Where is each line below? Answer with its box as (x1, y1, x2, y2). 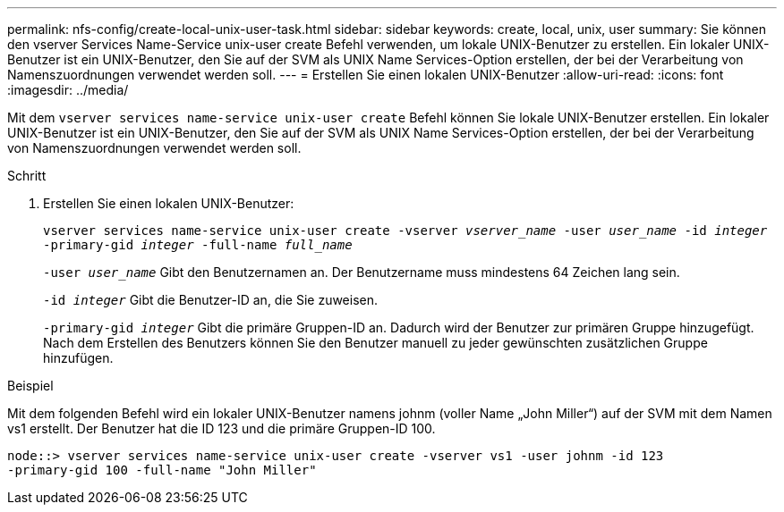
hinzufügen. (43, 350, 114, 365)
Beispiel (7, 378, 54, 393)
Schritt (7, 168, 47, 183)
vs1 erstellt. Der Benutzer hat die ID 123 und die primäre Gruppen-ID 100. (7, 421, 436, 436)
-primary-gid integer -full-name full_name (43, 238, 353, 252)
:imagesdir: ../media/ (7, 82, 129, 97)
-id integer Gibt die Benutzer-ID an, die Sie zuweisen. (43, 292, 379, 307)
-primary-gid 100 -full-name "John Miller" (7, 463, 317, 477)
